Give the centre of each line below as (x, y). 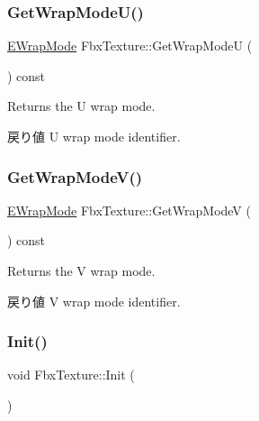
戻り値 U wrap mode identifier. (94, 136)
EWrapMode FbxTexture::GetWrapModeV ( (129, 210)
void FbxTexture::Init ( (71, 375)
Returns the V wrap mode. (81, 270)
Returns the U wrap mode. (81, 106)
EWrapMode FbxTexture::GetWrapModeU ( (130, 46)
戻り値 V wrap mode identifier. (94, 301)
